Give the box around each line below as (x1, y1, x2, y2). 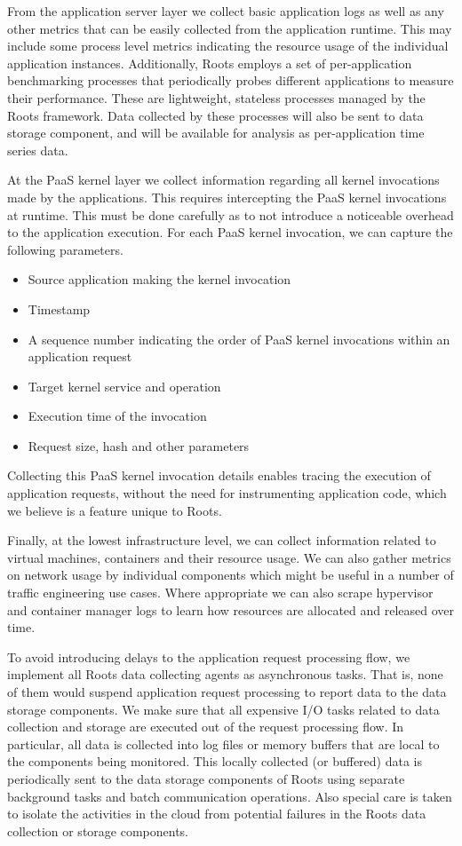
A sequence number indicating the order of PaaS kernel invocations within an (28, 329, 450, 348)
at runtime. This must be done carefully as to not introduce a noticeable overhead (7, 205, 454, 224)
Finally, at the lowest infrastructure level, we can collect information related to (7, 531, 436, 550)
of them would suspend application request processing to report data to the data (7, 683, 447, 700)
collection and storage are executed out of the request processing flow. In (7, 717, 404, 736)
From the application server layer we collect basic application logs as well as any (7, 2, 444, 20)
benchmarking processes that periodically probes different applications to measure (7, 71, 454, 90)
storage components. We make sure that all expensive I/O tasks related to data (7, 700, 440, 718)
